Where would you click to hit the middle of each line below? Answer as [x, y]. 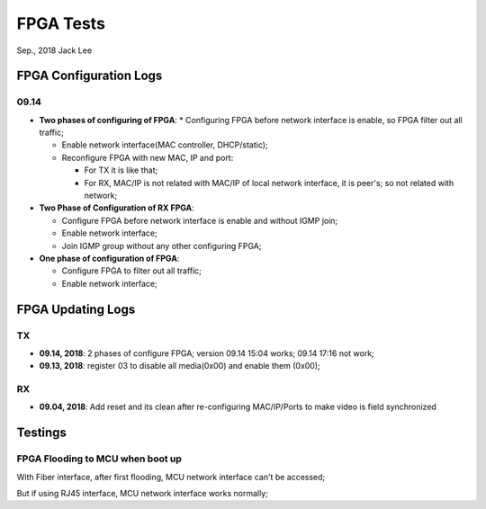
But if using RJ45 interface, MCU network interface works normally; [143, 494]
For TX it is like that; [121, 170]
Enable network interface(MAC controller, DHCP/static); [165, 145]
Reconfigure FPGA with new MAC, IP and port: [148, 157]
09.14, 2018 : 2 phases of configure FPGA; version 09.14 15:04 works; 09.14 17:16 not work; [207, 353]
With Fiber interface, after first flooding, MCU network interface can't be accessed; [171, 477]
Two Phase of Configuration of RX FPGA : [117, 208]
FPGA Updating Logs [76, 309]
